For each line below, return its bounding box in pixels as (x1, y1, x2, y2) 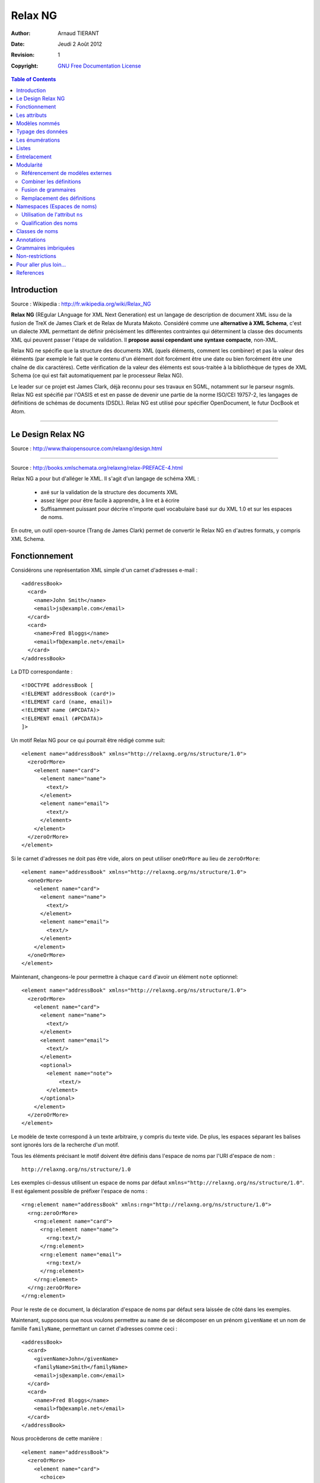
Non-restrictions (16, 253, 56, 260)
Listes (16, 145, 31, 152)
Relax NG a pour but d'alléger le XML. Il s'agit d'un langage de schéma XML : (11, 475, 200, 482)
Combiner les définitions (21, 178, 81, 185)
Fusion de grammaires (21, 186, 76, 193)
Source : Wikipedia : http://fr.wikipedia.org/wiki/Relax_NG (11, 300, 151, 307)
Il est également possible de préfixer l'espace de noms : (11, 1187, 148, 1195)
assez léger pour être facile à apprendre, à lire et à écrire (40, 497, 180, 504)
